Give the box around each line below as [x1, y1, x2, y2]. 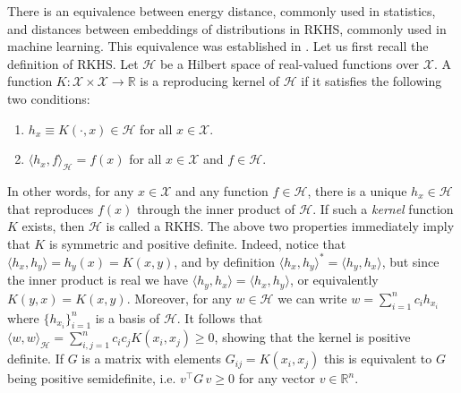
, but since [381, 252, 440, 270]
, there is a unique [307, 181, 407, 200]
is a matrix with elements [81, 349, 222, 368]
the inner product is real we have [7, 270, 189, 289]
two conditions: [7, 89, 90, 107]
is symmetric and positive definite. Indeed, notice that [48, 234, 346, 252]
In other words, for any [7, 181, 134, 200]
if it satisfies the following [301, 72, 442, 90]
